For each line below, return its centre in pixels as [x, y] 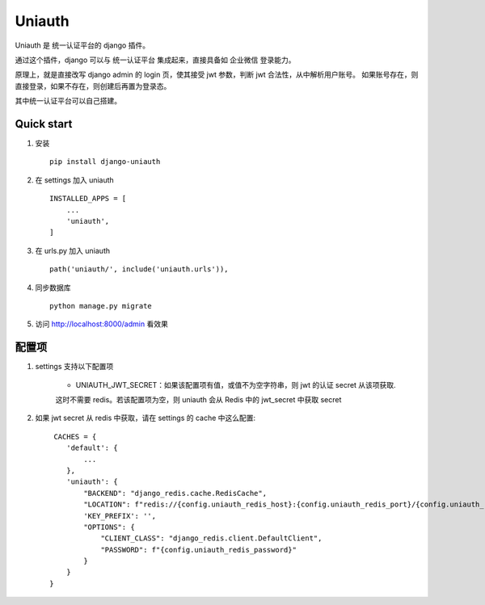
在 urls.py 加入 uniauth [73, 250]
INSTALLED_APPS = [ [88, 199]
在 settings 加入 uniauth [75, 180]
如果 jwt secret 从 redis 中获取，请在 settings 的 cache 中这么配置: [145, 418]
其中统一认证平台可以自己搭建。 [68, 101]
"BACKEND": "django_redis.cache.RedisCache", [175, 493]
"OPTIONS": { [109, 527]
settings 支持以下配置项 [74, 367]
